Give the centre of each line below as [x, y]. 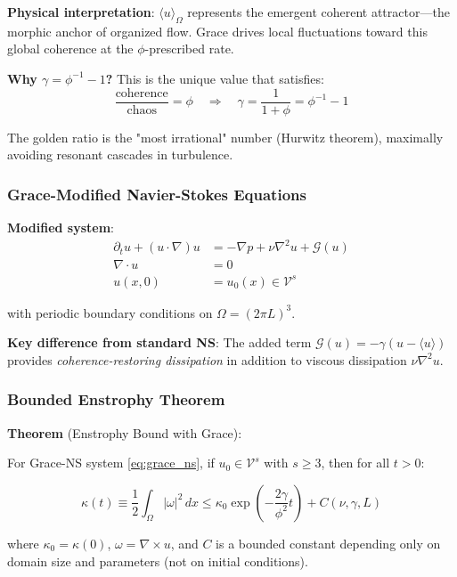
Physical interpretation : [81, 12]
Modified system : [61, 228]
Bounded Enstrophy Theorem [116, 399]
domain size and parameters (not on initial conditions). [158, 561]
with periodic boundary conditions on [110, 312]
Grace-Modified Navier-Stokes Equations [157, 194]
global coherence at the [70, 49]
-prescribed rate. [189, 49]
